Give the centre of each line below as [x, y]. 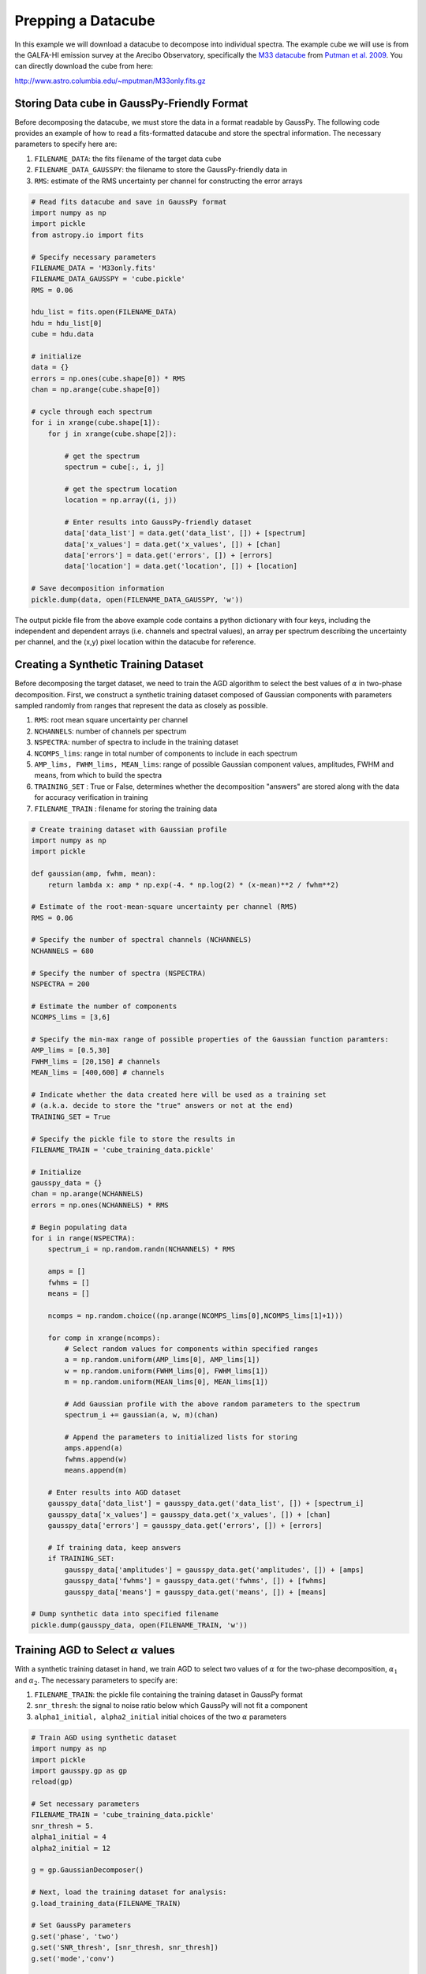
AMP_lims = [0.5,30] [71, 1051]
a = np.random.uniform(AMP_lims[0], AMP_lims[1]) [162, 1360]
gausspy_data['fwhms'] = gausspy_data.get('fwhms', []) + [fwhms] [196, 1581]
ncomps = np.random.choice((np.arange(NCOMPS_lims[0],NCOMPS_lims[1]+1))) [195, 1315]
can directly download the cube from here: [84, 66]
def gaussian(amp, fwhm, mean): [94, 874]
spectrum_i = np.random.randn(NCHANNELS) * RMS [142, 1249]
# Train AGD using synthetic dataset [104, 1738]
